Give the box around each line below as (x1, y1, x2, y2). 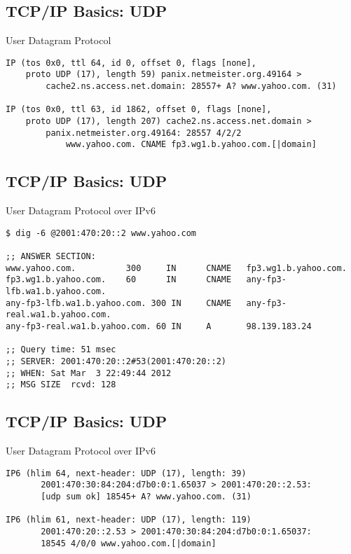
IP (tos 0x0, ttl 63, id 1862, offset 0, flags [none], (6, 104, 272, 115)
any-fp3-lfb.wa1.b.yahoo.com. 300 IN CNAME (6, 298, 232, 308)
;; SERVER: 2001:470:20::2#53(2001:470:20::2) (6, 356, 226, 367)
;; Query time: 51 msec (6, 345, 116, 355)
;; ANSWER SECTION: (6, 251, 96, 262)
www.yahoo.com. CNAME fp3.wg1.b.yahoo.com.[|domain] (65, 139, 317, 150)
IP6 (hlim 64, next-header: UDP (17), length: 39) (6, 468, 247, 478)
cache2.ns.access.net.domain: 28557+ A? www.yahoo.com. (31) (46, 81, 337, 92)
